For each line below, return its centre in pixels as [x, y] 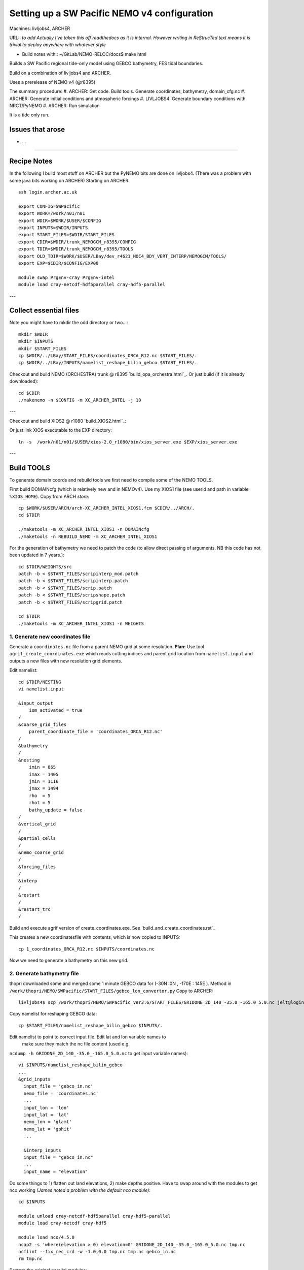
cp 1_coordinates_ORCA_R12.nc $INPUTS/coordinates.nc [86, 949]
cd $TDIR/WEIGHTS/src [45, 567]
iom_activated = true [56, 710]
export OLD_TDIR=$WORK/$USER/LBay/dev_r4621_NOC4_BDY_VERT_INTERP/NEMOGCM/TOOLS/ [123, 256]
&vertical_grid [37, 824]
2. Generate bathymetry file [44, 973]
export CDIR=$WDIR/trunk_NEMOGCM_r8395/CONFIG [77, 242]
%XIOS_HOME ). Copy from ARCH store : [49, 496]
